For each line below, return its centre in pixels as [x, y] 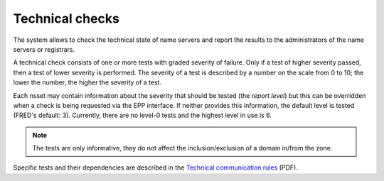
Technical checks [66, 18]
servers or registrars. [44, 49]
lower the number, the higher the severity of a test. [87, 82]
